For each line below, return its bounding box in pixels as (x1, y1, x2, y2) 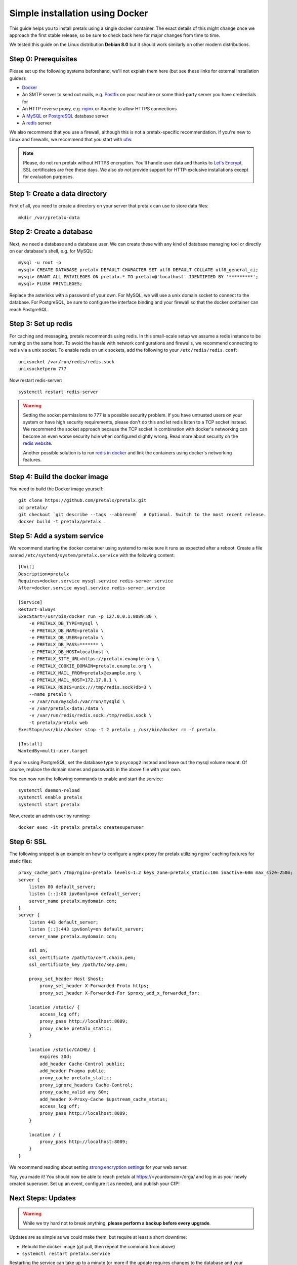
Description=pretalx (18, 571, 69, 577)
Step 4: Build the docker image (9, 472, 109, 481)
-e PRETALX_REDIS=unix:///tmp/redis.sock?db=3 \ (28, 684, 152, 690)
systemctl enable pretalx (18, 794, 83, 800)
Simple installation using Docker (9, 8, 148, 19)
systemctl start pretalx (18, 802, 80, 807)
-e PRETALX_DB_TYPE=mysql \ (28, 620, 99, 626)
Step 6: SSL (9, 837, 47, 846)
